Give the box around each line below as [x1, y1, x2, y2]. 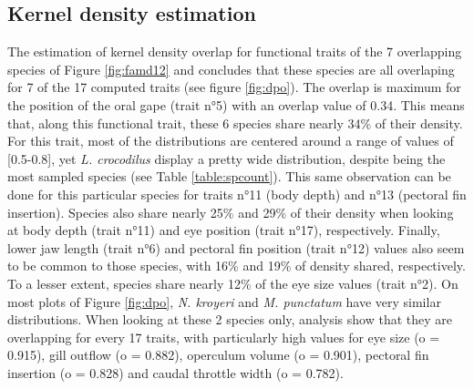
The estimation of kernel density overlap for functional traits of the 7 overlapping [7, 42, 462, 61]
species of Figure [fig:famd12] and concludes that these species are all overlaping [7, 59, 455, 78]
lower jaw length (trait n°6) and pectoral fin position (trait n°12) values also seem [7, 238, 465, 257]
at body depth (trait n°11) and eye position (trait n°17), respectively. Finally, [7, 220, 440, 240]
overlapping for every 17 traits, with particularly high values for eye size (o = [7, 327, 440, 346]
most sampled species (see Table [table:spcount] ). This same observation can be [7, 167, 451, 186]
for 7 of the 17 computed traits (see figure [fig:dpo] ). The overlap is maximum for [7, 77, 461, 97]
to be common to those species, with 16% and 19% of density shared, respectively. [7, 256, 466, 275]
